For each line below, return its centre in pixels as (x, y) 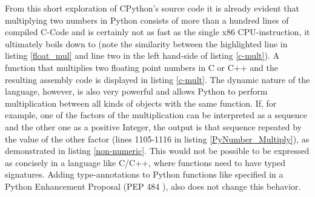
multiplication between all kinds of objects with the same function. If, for (141, 103)
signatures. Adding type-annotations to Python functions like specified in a (144, 174)
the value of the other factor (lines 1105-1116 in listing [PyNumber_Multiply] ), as (157, 139)
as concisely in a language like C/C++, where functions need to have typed (145, 162)
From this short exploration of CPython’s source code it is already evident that (152, 8)
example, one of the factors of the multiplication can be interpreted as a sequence (156, 115)
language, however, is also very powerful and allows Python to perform (136, 91)
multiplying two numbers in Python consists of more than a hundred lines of (147, 20)
